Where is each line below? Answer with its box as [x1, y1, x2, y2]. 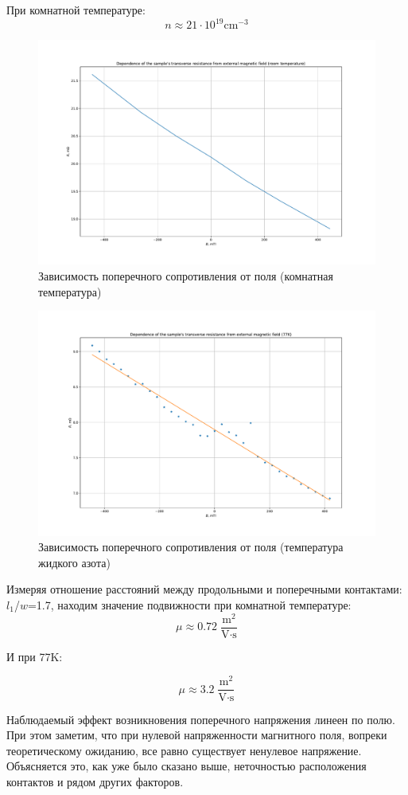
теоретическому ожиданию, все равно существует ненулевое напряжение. [6, 742, 362, 758]
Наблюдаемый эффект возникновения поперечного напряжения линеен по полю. [6, 711, 395, 727]
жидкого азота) [38, 554, 111, 570]
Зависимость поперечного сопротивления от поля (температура [38, 538, 344, 555]
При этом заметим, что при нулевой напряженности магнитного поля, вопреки [6, 726, 387, 743]
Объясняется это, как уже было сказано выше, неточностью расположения [6, 758, 367, 774]
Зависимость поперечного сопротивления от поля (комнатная [38, 268, 333, 284]
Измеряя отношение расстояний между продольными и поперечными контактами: [6, 581, 402, 597]
